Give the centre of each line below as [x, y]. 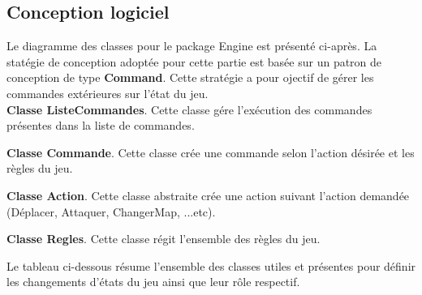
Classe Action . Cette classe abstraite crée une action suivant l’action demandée [208, 195]
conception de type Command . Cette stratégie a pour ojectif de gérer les [190, 77]
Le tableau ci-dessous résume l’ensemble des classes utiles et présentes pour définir [211, 265]
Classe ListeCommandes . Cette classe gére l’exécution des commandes [189, 109]
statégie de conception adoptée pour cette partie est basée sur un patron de [194, 61]
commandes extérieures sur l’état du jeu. [108, 93]
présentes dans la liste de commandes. [101, 125]
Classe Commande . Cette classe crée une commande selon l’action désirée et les [211, 152]
